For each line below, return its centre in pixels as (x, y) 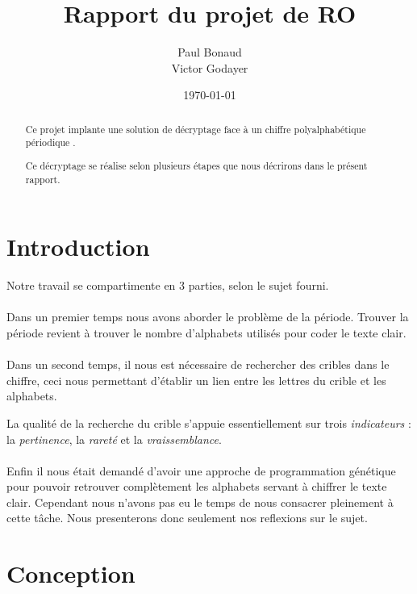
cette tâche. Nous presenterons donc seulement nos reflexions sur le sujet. (187, 518)
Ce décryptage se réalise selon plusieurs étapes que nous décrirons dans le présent (196, 165)
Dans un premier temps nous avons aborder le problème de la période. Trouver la (208, 317)
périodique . (50, 142)
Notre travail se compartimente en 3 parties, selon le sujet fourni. (168, 285)
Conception (71, 573)
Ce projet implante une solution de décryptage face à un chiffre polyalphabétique (196, 129)
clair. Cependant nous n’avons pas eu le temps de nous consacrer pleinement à (200, 502)
